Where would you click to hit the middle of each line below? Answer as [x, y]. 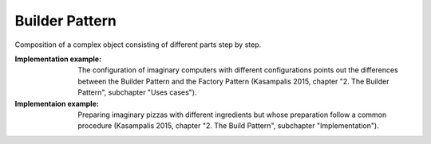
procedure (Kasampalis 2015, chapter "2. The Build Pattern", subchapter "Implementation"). [228, 126]
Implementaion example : [57, 103]
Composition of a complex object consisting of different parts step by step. [138, 45]
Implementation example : [58, 59]
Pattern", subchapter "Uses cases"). [137, 92]
